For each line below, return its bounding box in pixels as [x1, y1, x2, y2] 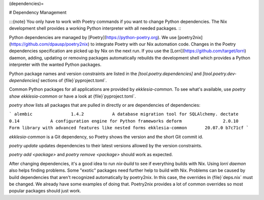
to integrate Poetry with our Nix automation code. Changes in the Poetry [90, 41, 236, 47]
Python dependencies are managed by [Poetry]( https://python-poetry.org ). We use [9, 34, 177, 40]
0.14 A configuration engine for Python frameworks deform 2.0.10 [9, 118, 239, 124]
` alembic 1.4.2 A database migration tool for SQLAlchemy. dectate [9, 111, 239, 117]
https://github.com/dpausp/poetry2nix [10, 41, 88, 47]
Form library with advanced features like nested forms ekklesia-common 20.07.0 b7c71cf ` [9, 125, 249, 131]
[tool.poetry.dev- [202, 71, 237, 77]
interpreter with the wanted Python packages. [9, 61, 102, 68]
